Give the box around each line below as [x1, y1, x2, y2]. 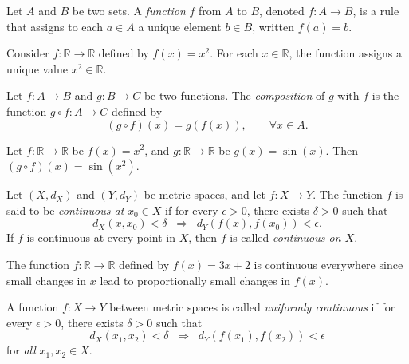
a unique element [138, 18, 222, 34]
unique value [6, 60, 69, 77]
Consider [6, 45, 49, 61]
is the [372, 87, 399, 104]
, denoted [259, 2, 305, 18]
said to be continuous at [6, 201, 124, 218]
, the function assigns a [289, 45, 402, 61]
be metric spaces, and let [144, 186, 265, 203]
